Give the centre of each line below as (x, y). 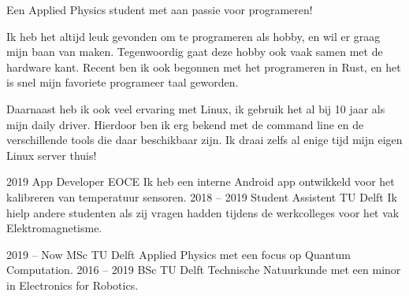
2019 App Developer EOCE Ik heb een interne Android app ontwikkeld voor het (201, 181)
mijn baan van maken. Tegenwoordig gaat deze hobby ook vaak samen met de (195, 52)
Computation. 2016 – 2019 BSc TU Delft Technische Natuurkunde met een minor (204, 270)
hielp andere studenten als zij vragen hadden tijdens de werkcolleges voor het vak (203, 212)
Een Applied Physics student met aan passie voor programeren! (160, 9)
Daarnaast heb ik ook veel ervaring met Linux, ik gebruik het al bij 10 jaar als (196, 108)
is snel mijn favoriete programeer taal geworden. (123, 82)
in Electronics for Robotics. (73, 285)
